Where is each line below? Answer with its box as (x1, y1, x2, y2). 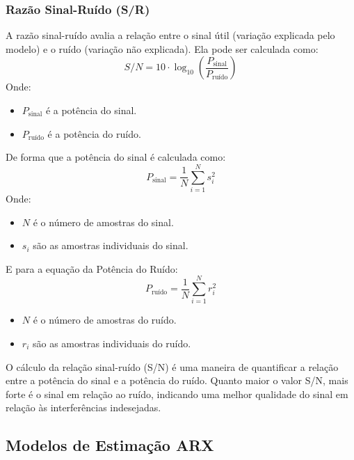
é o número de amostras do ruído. (33, 312, 177, 327)
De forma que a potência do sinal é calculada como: (6, 150, 226, 164)
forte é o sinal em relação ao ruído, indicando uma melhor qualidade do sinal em (6, 386, 348, 401)
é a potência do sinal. (45, 103, 137, 117)
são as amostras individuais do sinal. (33, 238, 188, 253)
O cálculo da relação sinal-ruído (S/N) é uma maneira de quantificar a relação (6, 359, 339, 374)
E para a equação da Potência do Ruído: (6, 261, 178, 276)
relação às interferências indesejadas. (6, 400, 161, 415)
